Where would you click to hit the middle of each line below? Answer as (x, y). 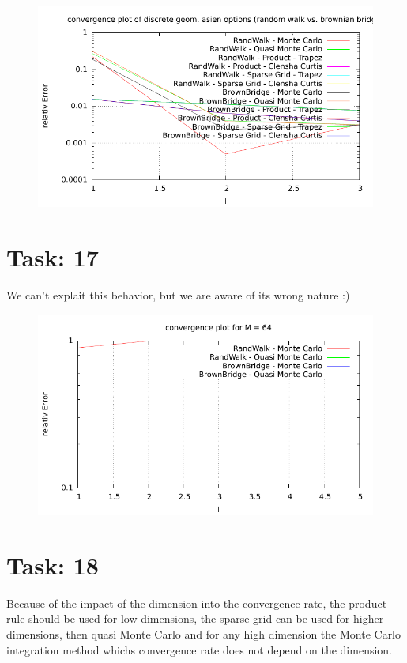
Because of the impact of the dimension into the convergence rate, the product (197, 603)
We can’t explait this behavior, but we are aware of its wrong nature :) (178, 295)
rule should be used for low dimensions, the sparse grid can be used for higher (195, 618)
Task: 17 (53, 257)
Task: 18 (53, 565)
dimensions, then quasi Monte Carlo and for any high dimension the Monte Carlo (204, 634)
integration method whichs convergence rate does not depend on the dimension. (200, 649)
